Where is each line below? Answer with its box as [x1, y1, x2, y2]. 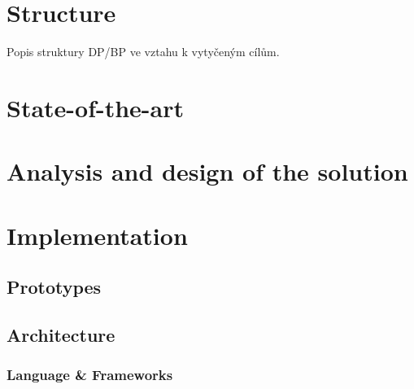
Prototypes [7, 274, 102, 299]
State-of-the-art [7, 90, 185, 124]
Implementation [7, 218, 188, 251]
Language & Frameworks [7, 365, 173, 385]
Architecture [7, 322, 115, 347]
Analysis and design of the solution [7, 155, 408, 188]
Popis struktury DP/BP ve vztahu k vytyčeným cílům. [7, 43, 280, 60]
